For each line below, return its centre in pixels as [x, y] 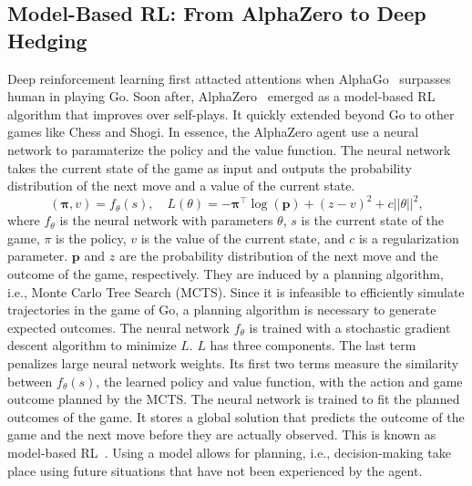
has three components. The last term [313, 345]
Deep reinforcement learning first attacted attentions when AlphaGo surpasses [229, 78]
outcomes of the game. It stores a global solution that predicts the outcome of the [236, 416]
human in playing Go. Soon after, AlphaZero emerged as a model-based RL [221, 96]
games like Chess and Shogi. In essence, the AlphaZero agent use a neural [213, 132]
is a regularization [409, 238]
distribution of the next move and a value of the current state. [181, 186]
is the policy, [91, 238]
